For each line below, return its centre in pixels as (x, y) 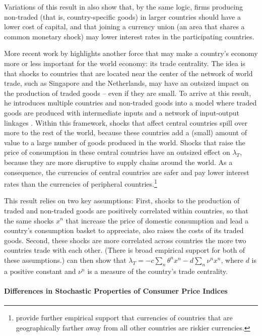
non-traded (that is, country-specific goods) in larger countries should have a (122, 16)
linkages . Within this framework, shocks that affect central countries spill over (126, 122)
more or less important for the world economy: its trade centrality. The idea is (125, 63)
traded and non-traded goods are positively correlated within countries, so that (126, 210)
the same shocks (29, 220)
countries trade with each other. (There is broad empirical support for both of (125, 250)
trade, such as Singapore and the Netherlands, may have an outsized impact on (126, 83)
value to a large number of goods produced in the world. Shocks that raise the (125, 142)
